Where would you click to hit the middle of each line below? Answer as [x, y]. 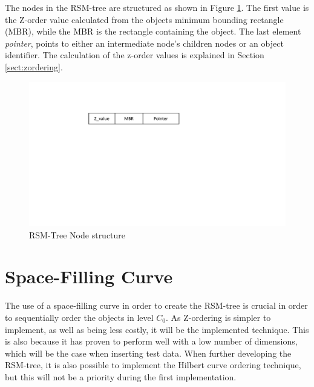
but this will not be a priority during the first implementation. [121, 376]
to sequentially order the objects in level [79, 317]
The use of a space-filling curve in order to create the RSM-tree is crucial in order [156, 305]
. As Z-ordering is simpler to [218, 317]
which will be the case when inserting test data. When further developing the [148, 353]
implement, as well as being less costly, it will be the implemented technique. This [157, 329]
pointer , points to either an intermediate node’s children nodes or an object [144, 43]
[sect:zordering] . [34, 66]
